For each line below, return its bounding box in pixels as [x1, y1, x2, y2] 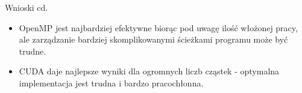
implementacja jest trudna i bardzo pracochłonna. [19, 76, 204, 89]
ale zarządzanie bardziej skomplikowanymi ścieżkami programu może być [19, 33, 288, 46]
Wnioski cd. [5, 1, 48, 13]
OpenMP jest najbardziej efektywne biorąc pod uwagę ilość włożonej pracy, [19, 21, 298, 34]
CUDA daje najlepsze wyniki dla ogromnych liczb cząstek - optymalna [19, 65, 280, 77]
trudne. [19, 44, 46, 57]
